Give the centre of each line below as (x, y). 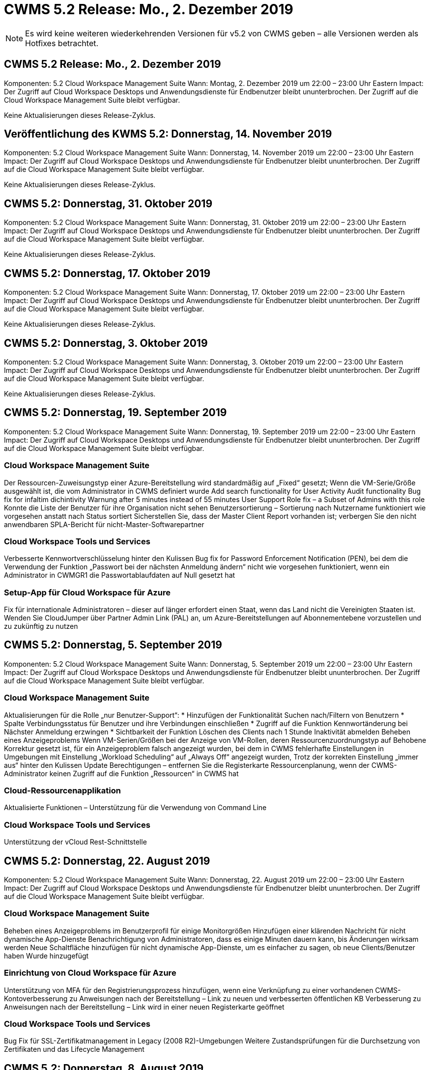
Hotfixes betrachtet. (62, 43)
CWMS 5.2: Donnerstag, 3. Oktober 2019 (106, 343)
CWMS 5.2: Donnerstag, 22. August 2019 (107, 861)
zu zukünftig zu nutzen (41, 626)
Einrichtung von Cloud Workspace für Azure (90, 973)
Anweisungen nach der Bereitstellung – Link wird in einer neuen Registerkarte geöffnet (144, 1007)
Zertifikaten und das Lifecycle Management (74, 1049)
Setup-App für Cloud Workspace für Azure (87, 592)
